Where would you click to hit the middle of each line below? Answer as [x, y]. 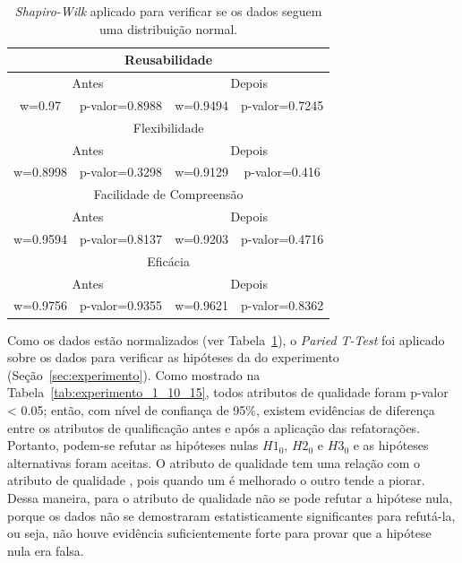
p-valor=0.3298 [121, 172]
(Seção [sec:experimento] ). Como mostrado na [134, 374]
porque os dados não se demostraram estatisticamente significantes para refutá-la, [231, 515]
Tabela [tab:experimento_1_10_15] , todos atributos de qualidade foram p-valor [228, 392]
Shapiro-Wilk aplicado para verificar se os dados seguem [168, 11]
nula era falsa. [46, 550]
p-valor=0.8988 [121, 104]
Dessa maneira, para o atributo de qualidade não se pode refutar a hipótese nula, [230, 497]
